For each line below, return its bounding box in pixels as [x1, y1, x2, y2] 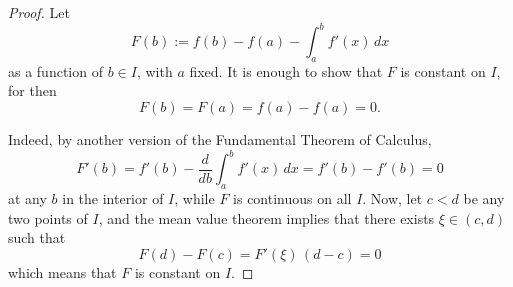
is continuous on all [233, 187, 352, 208]
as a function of [8, 60, 103, 81]
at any [8, 187, 47, 208]
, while [174, 187, 215, 208]
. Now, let [362, 187, 423, 208]
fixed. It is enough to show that [189, 60, 383, 81]
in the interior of [62, 187, 164, 208]
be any [463, 187, 505, 208]
